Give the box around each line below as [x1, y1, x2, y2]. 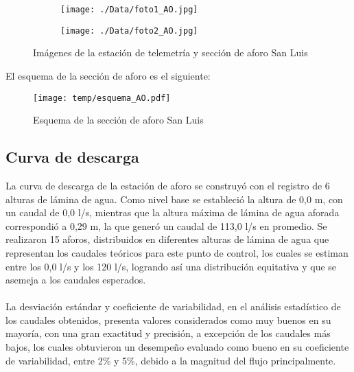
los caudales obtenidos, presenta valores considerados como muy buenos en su [5, 312, 331, 327]
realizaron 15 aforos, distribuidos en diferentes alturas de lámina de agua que [5, 232, 329, 246]
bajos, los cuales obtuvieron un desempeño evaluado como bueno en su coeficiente [5, 340, 349, 354]
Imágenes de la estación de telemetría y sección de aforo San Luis [33, 45, 308, 60]
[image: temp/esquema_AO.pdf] [33, 93, 171, 103]
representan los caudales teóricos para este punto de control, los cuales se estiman [5, 245, 349, 259]
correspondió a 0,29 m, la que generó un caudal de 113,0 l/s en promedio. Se [5, 218, 327, 233]
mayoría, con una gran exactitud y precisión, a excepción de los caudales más [5, 326, 331, 340]
